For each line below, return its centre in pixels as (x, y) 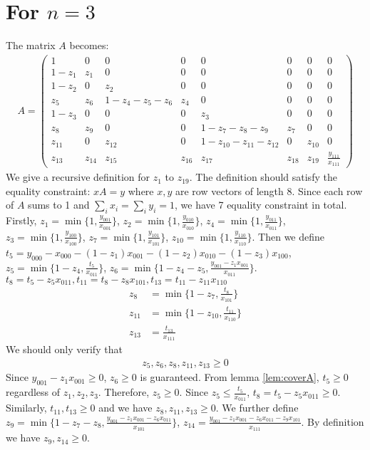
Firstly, (21, 220)
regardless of (33, 392)
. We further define (257, 408)
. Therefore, (124, 392)
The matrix (31, 45)
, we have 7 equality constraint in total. (261, 205)
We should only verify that (64, 349)
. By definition (333, 421)
